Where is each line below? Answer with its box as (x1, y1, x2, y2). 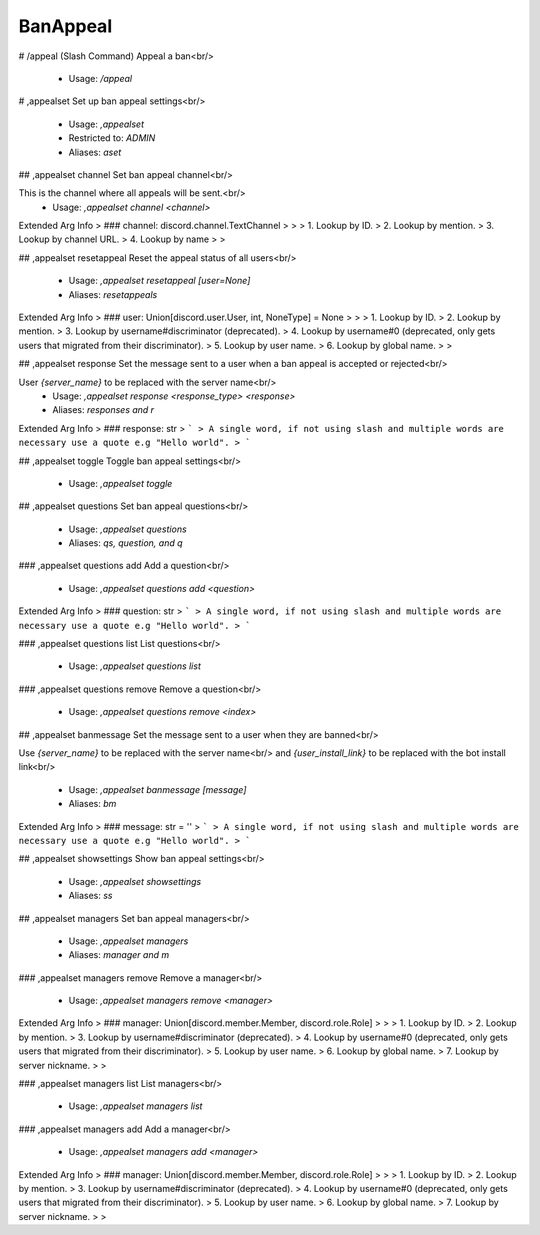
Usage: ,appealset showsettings (68, 875, 202, 887)
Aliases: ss (68, 890, 113, 902)
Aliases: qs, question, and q (68, 537, 184, 549)
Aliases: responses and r (52, 404, 155, 416)
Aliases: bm (68, 798, 117, 810)
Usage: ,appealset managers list (68, 1100, 203, 1112)
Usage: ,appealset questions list (68, 660, 202, 672)
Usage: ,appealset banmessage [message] (68, 783, 247, 795)
